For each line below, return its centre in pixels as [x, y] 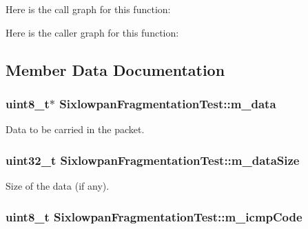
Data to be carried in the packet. [75, 129]
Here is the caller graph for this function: [92, 32]
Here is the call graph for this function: [88, 9]
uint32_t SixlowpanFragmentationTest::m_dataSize [153, 160]
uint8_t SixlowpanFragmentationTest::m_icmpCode [154, 216]
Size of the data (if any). [58, 186]
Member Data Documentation [115, 69]
